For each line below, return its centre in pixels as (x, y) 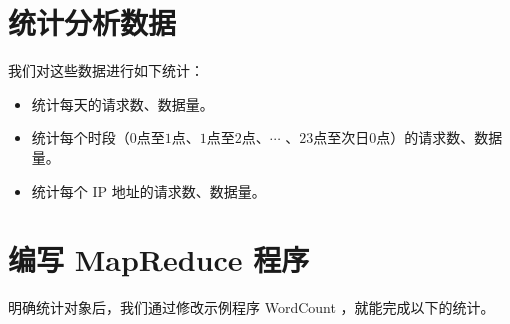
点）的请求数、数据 (439, 137)
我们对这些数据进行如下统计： (106, 70)
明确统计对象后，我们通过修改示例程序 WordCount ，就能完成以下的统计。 (251, 307)
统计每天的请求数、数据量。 (122, 103)
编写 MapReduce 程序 (159, 259)
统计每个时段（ (80, 137)
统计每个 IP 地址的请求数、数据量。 (148, 190)
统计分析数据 (92, 22)
